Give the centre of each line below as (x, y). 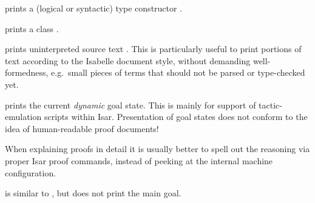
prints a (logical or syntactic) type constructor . (94, 8)
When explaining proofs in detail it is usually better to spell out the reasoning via (157, 149)
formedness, (27, 72)
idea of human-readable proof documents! (82, 128)
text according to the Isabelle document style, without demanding (128, 60)
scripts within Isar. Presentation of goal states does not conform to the (176, 117)
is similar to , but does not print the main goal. (93, 193)
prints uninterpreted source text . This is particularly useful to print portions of (153, 49)
